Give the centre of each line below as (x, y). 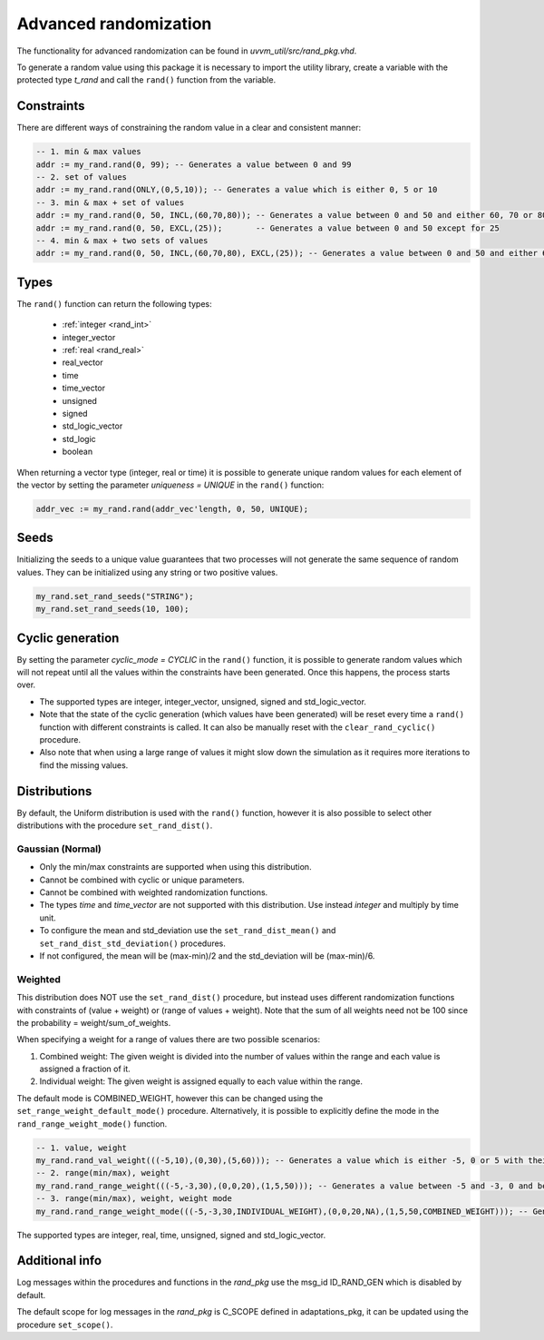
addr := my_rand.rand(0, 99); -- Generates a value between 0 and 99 (194, 164)
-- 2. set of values (81, 177)
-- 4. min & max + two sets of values (122, 240)
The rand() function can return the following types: (114, 303)
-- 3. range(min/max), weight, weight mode (134, 1199)
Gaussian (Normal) (59, 849)
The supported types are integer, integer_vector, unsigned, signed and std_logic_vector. (203, 701)
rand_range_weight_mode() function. (92, 1123)
